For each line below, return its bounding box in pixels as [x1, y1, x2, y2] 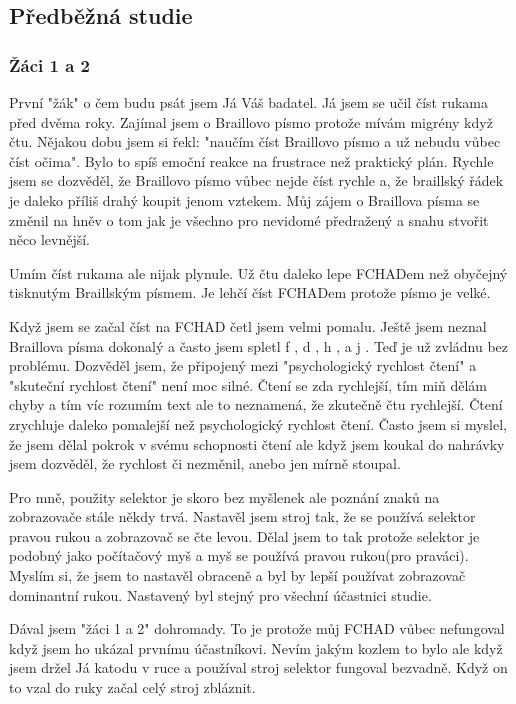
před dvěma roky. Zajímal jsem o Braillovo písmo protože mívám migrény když [9, 111, 493, 132]
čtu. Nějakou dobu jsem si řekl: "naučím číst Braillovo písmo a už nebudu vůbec [9, 131, 501, 152]
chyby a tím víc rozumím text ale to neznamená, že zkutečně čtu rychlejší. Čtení [9, 394, 503, 415]
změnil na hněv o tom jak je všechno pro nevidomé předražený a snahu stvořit [9, 209, 489, 230]
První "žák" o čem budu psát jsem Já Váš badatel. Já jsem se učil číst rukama [9, 92, 488, 112]
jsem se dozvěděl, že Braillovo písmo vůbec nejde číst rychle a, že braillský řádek [9, 170, 504, 191]
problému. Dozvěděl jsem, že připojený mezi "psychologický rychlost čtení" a [9, 355, 477, 376]
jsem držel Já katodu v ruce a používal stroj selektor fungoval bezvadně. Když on [9, 657, 508, 678]
